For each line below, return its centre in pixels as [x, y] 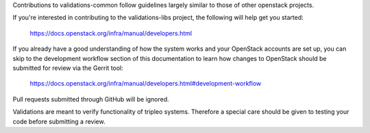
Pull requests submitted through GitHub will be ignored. [91, 99]
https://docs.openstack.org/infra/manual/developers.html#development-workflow [146, 84]
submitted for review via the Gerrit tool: [68, 68]
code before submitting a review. [59, 121]
